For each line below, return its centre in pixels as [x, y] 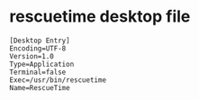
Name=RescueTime [40, 87]
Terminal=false [38, 72]
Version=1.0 [32, 56]
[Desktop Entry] [40, 41]
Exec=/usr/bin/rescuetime [58, 80]
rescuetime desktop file [100, 17]
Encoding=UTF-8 [38, 48]
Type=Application [42, 64]
